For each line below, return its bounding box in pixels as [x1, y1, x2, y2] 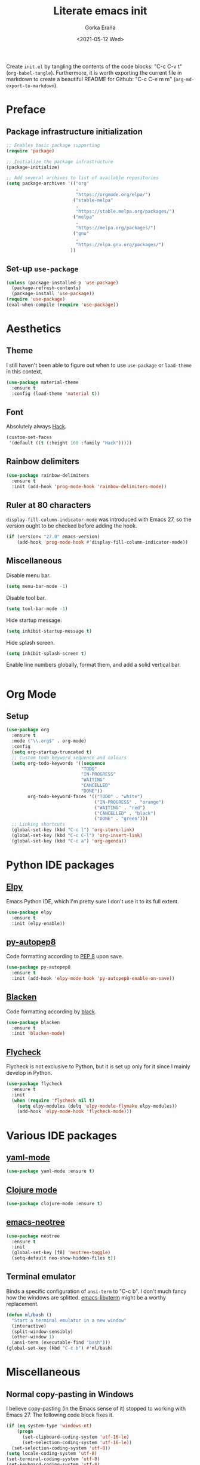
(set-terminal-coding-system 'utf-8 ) [6, 1456, 100, 1462]
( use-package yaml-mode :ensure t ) [6, 1168, 95, 1175]
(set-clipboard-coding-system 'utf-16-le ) [21, 1434, 130, 1440]
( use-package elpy [6, 909, 52, 915]
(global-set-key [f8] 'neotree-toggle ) [11, 1250, 111, 1256]
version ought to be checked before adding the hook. [6, 522, 137, 529]
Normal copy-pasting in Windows [6, 1389, 134, 1399]
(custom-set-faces [6, 434, 52, 440]
